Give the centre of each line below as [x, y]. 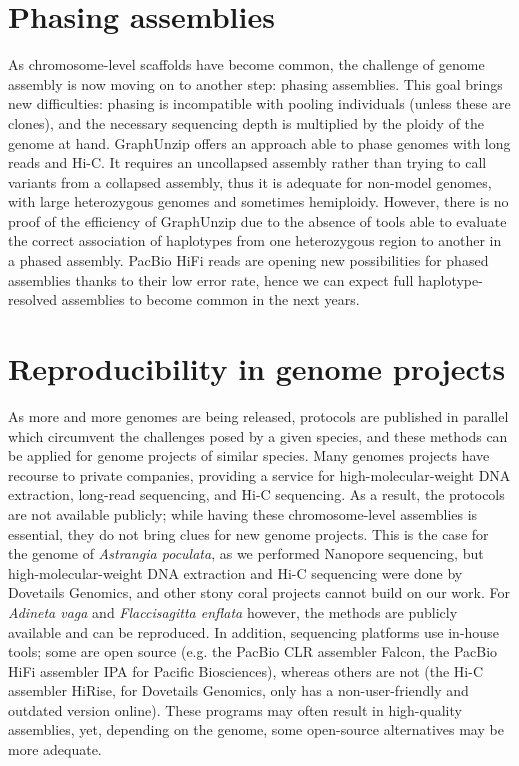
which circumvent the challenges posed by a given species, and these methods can [258, 435]
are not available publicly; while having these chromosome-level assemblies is [243, 513]
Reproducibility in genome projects [257, 368]
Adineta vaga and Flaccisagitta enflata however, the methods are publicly [233, 611]
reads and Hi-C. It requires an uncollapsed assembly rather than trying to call [247, 162]
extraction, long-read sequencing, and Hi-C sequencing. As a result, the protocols [256, 494]
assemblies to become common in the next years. [210, 299]
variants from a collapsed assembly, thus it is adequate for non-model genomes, [250, 181]
